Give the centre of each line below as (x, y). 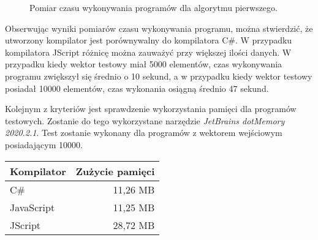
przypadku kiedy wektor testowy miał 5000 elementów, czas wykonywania (144, 64)
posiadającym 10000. (44, 144)
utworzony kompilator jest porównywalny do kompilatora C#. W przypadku (149, 40)
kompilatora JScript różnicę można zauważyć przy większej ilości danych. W (148, 52)
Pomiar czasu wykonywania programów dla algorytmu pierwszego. (153, 7)
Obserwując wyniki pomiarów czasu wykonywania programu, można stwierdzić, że (159, 28)
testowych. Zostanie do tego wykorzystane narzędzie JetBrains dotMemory (145, 120)
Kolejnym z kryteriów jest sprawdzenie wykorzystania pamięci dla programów (151, 109)
